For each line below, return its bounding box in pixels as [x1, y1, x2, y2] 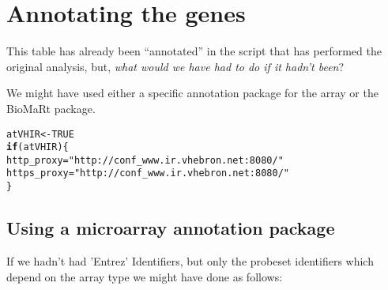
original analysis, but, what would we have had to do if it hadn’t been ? [6, 58, 345, 74]
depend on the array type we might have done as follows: [6, 268, 283, 284]
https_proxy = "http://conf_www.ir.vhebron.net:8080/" [6, 168, 289, 179]
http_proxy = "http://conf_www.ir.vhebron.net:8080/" [6, 154, 284, 166]
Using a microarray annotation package [6, 216, 335, 240]
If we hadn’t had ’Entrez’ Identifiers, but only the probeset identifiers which [6, 252, 374, 269]
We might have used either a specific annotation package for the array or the [6, 85, 379, 101]
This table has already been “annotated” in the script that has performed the [6, 43, 382, 59]
